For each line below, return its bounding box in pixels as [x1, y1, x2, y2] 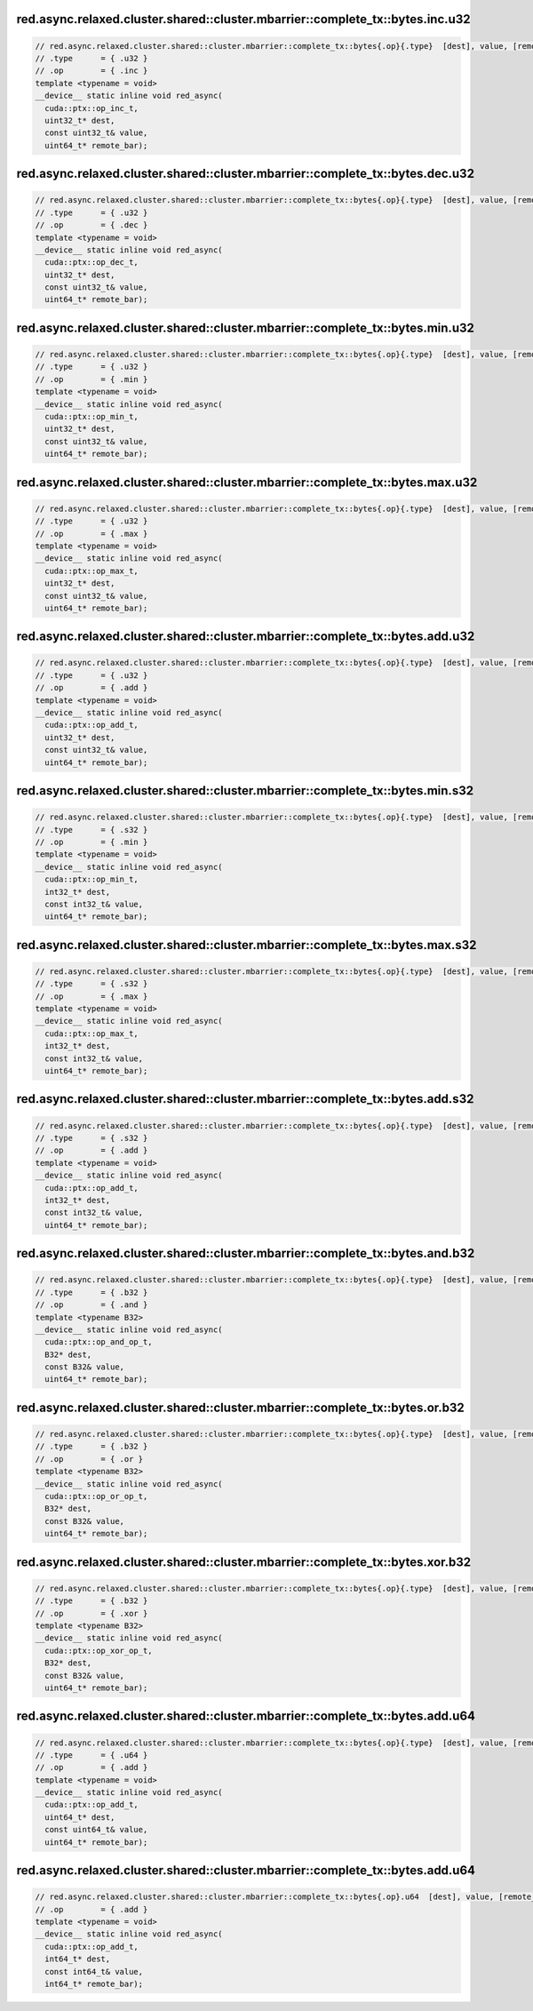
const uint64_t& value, [44, 1824, 148, 1835]
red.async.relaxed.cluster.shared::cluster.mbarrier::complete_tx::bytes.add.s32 [16, 1091, 474, 1106]
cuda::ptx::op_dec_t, [44, 258, 139, 267]
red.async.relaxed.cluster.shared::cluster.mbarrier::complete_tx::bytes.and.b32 [16, 1246, 475, 1261]
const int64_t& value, [44, 1967, 144, 1976]
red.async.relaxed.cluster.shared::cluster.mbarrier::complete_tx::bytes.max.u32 [16, 475, 478, 490]
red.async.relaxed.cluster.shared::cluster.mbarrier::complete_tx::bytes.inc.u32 [16, 12, 471, 27]
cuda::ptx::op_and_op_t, [44, 1337, 153, 1347]
